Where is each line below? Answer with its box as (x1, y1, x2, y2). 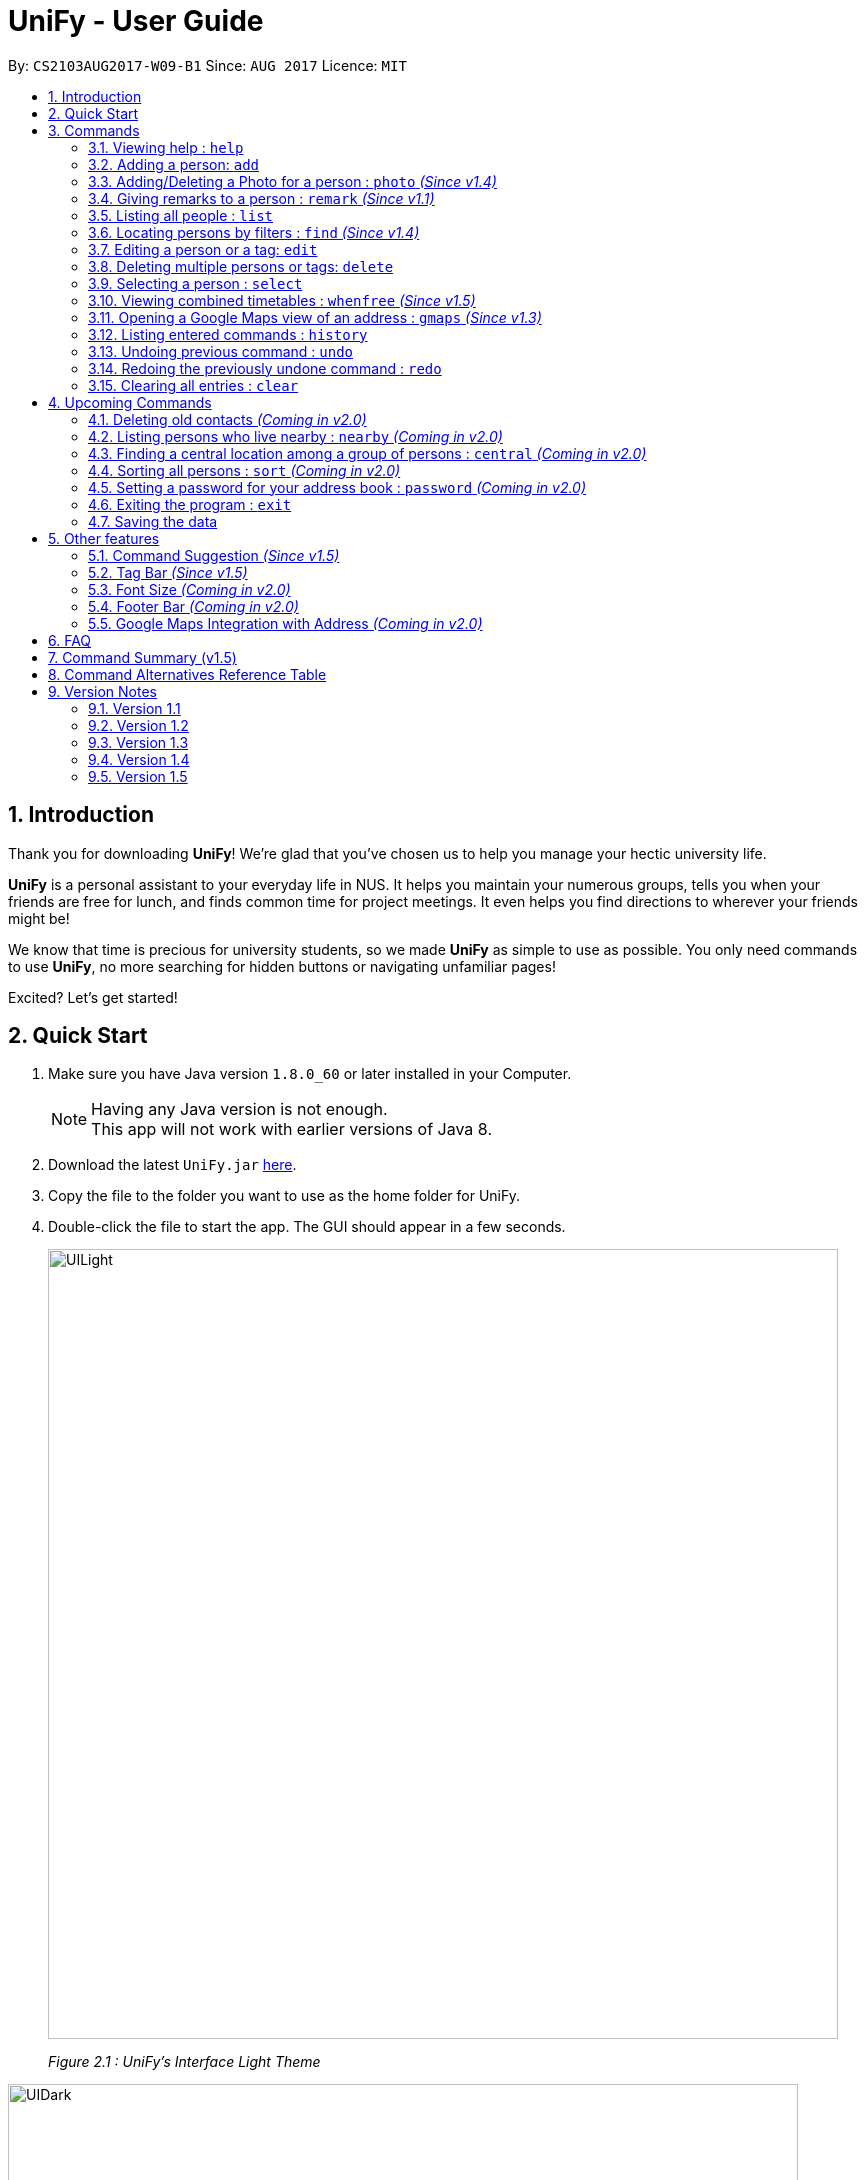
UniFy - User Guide (8, 4, 264, 38)
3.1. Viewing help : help (88, 138, 244, 156)
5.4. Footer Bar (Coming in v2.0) (88, 597, 299, 615)
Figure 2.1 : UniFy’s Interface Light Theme (48, 2053, 321, 2071)
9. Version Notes (48, 682, 157, 700)
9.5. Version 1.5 (88, 767, 188, 785)
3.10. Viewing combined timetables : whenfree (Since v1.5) (88, 291, 476, 309)
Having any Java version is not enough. (91, 1099, 388, 1120)
